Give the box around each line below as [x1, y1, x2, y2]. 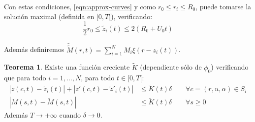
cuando [59, 110, 81, 120]
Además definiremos [4, 44, 64, 54]
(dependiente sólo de [140, 62, 202, 72]
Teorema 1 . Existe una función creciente [4, 62, 130, 72]
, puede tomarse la [195, 1, 252, 11]
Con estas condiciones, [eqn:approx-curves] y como [4, 1, 156, 11]
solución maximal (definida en [4, 11, 95, 21]
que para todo [4, 72, 46, 82]
